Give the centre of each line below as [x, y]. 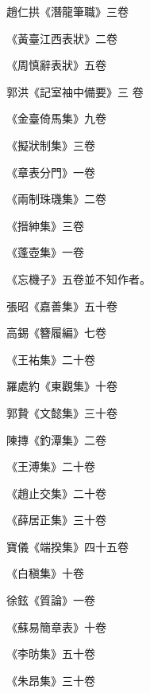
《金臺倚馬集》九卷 [56, 118]
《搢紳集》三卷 [45, 225]
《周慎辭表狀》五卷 [56, 65]
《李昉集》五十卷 [51, 654]
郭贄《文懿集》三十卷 [62, 412]
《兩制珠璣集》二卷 [56, 199]
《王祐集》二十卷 [51, 359]
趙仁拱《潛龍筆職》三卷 [67, 11]
